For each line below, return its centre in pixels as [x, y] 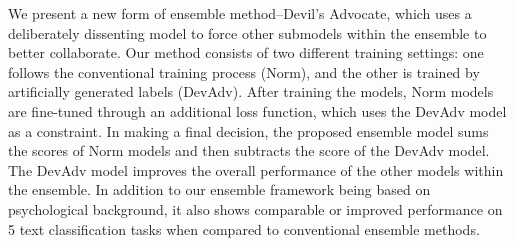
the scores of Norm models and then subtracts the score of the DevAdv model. [249, 150]
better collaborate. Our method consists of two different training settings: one [246, 52]
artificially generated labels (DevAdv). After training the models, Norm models [251, 91]
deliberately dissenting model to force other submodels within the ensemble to [247, 32]
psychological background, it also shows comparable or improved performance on [255, 208]
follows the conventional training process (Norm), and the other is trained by [244, 71]
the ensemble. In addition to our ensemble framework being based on [219, 189]
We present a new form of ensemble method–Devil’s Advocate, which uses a [240, 13]
